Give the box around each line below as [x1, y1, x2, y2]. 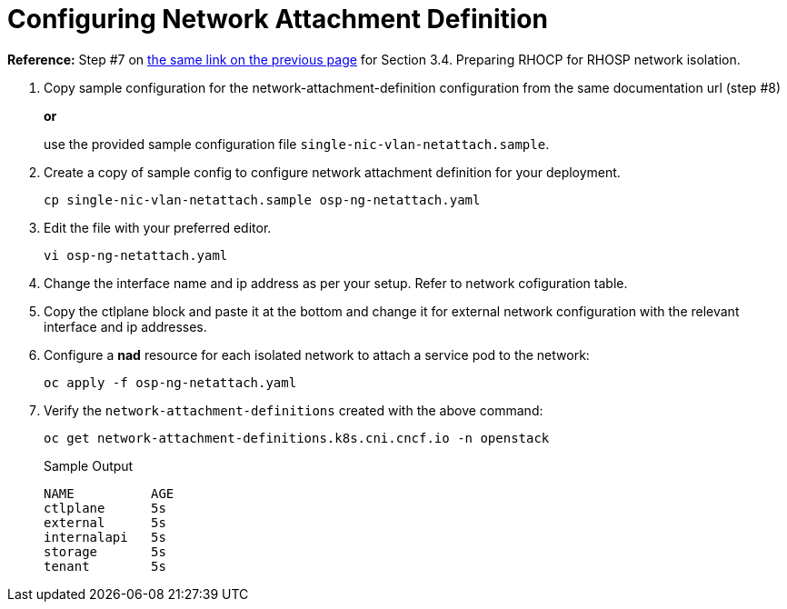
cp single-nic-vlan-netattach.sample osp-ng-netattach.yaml [44, 192, 481, 207]
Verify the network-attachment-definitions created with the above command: [44, 402, 543, 418]
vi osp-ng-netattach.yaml [44, 247, 228, 263]
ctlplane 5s [44, 500, 166, 515]
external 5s [44, 514, 166, 530]
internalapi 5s [44, 529, 166, 544]
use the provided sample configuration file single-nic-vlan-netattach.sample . [44, 135, 550, 152]
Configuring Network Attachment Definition [7, 4, 548, 35]
